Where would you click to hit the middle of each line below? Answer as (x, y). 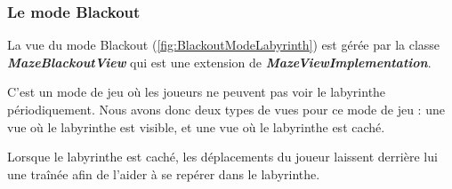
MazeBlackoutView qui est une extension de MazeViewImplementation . (219, 62)
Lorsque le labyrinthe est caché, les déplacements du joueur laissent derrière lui (222, 157)
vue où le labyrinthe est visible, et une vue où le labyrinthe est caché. (196, 126)
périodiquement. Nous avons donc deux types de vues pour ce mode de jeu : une (226, 109)
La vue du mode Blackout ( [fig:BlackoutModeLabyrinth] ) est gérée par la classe (224, 45)
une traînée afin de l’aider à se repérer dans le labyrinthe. (164, 173)
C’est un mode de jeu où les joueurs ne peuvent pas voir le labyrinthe (197, 92)
